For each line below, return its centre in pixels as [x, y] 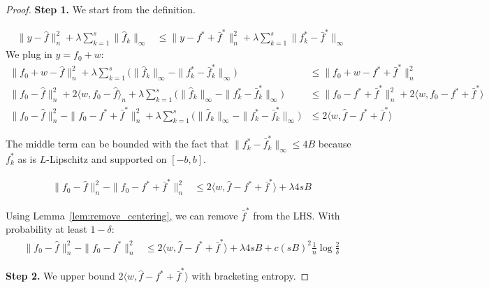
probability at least [46, 229]
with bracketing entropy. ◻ [250, 276]
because [335, 144]
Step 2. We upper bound [60, 276]
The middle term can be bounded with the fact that [117, 144]
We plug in [29, 54]
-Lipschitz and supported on [107, 158]
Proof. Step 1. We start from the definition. [101, 9]
